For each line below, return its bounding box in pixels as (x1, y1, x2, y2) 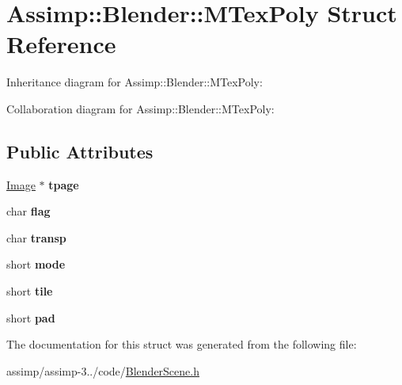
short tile (6, 283, 53, 299)
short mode (6, 256, 66, 273)
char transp (6, 229, 66, 246)
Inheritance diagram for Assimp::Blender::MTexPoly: (6, 74, 263, 90)
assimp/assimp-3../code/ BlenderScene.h (6, 362, 199, 379)
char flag (6, 203, 51, 219)
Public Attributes (6, 139, 154, 163)
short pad (6, 309, 55, 326)
